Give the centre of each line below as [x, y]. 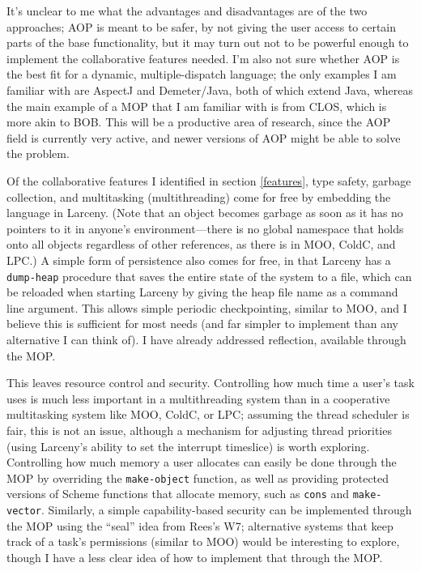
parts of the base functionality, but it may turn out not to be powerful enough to [208, 43]
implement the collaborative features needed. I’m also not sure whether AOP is [203, 58]
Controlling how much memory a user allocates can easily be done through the [202, 462]
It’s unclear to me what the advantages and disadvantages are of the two [187, 11]
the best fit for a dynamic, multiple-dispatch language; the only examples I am [202, 74]
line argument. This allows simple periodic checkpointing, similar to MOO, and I [207, 307]
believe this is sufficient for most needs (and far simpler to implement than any [202, 324]
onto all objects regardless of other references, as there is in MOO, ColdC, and [201, 244]
